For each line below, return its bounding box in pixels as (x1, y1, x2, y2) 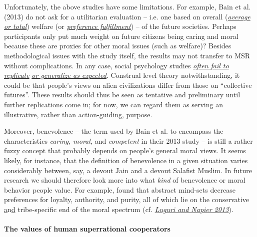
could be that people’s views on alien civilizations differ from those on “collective (4, 79, 252, 90)
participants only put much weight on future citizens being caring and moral (4, 30, 238, 41)
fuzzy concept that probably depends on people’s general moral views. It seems (4, 145, 246, 156)
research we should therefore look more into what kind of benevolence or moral (4, 175, 245, 185)
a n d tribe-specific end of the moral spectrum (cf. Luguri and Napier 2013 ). (4, 204, 233, 214)
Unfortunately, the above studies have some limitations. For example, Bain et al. (4, 1, 251, 11)
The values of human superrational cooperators (4, 224, 170, 234)
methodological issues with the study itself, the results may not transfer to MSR (4, 50, 250, 60)
